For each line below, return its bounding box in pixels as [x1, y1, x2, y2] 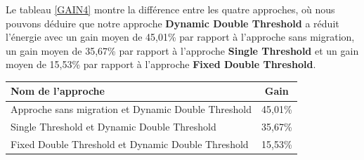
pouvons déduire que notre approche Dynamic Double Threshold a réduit [6, 15, 339, 30]
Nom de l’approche [11, 84, 105, 98]
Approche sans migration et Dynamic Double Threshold [11, 102, 252, 116]
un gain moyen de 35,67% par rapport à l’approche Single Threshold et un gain [6, 43, 359, 58]
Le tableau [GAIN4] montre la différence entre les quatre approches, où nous [6, 2, 335, 16]
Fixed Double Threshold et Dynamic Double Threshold [11, 137, 249, 151]
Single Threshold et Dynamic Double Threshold [11, 119, 216, 134]
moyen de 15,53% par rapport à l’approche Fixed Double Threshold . [6, 57, 316, 72]
